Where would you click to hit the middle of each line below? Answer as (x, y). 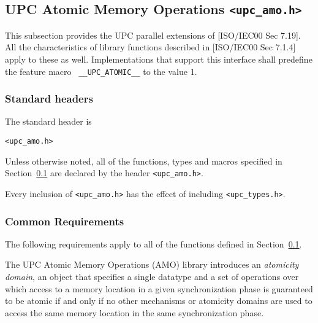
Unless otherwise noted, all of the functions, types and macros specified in (144, 161)
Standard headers (49, 99)
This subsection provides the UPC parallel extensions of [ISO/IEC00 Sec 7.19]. (153, 35)
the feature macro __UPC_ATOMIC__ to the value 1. (101, 71)
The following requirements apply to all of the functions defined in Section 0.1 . (153, 243)
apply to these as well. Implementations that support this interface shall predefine (159, 59)
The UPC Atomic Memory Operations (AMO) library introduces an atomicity (152, 264)
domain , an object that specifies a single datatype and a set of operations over (152, 276)
